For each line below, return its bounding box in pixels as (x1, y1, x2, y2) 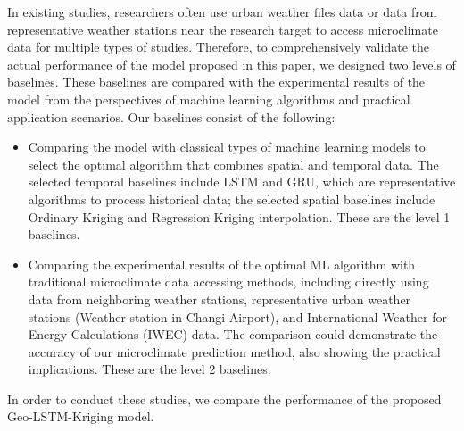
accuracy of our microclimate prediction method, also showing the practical (28, 342, 441, 361)
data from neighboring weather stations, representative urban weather (28, 289, 411, 308)
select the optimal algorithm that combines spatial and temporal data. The (28, 154, 439, 173)
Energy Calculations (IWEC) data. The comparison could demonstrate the (28, 325, 438, 344)
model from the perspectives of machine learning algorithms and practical (7, 89, 410, 108)
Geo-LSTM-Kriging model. (7, 407, 154, 426)
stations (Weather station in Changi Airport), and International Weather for (28, 307, 447, 326)
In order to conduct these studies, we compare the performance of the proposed (7, 389, 442, 408)
